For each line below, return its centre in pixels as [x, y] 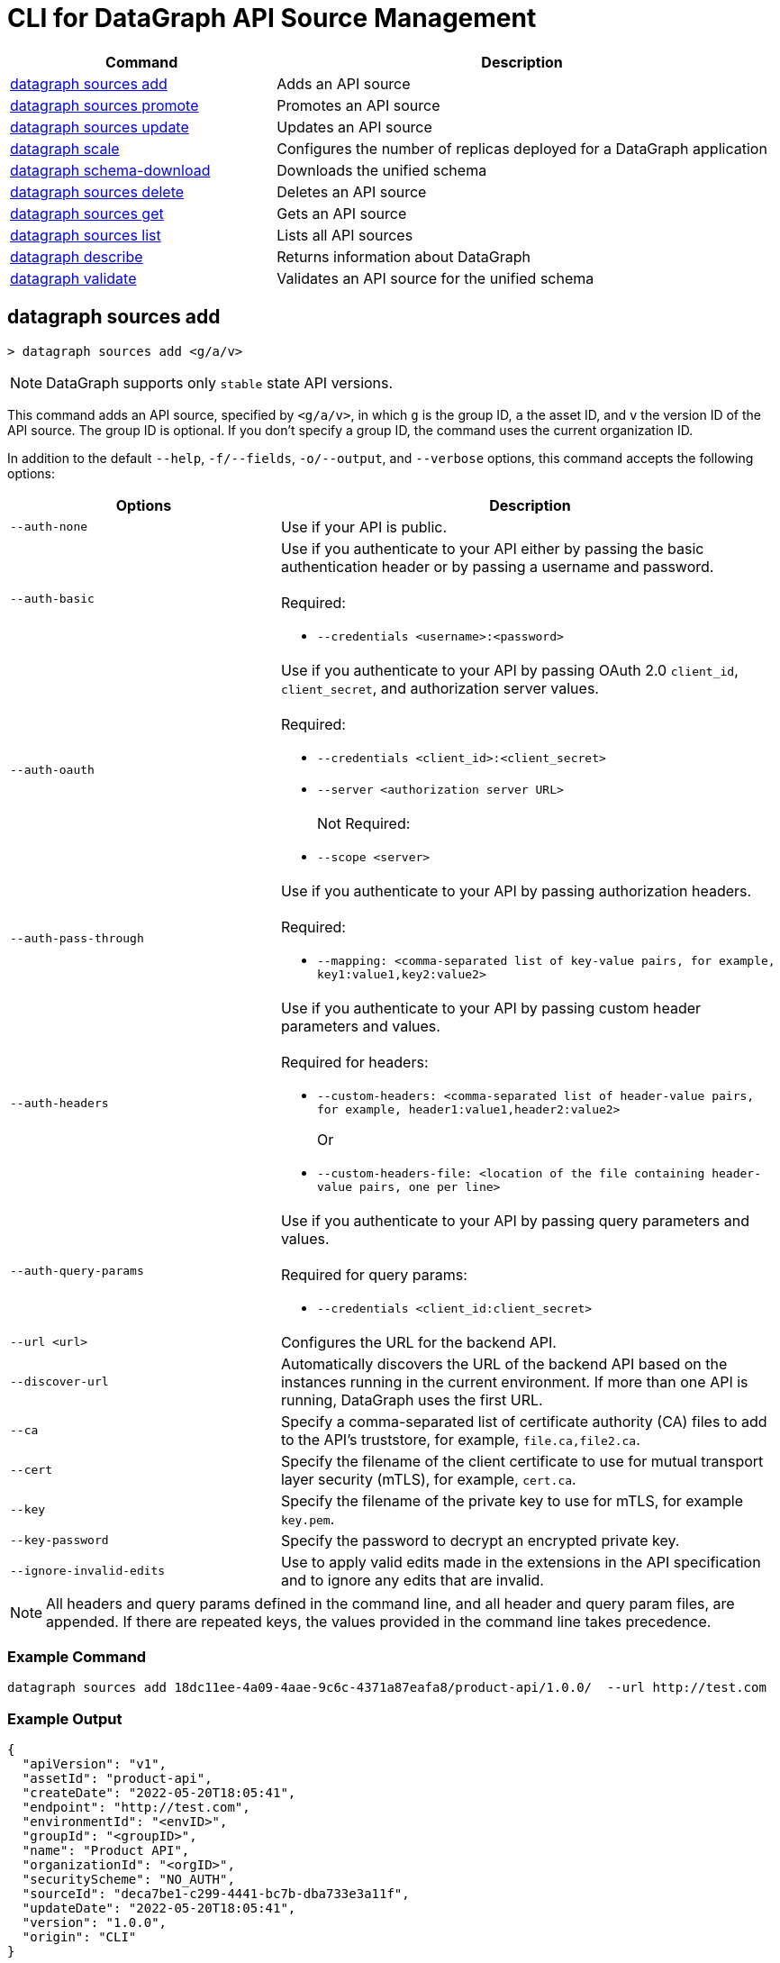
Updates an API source [354, 127]
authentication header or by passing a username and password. [497, 566]
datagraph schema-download [110, 170]
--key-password [59, 1540]
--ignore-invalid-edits [88, 1571]
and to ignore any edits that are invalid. [412, 1580]
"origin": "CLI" [79, 1937]
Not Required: [363, 823]
